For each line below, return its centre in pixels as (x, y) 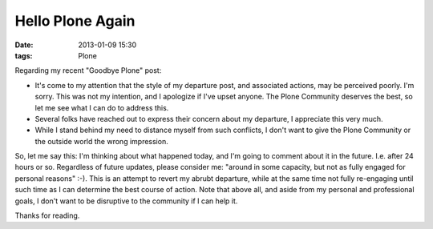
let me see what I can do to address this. (102, 107)
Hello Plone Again (75, 21)
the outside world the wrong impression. (101, 141)
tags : (24, 55)
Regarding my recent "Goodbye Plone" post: (88, 70)
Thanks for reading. (47, 215)
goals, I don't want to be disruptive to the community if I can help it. (126, 201)
